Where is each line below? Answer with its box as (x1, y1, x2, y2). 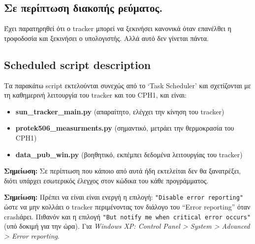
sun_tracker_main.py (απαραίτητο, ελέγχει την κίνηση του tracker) (15, 106, 224, 116)
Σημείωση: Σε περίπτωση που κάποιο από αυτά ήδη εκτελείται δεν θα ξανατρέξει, (4, 166, 241, 176)
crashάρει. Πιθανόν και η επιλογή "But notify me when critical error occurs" (4, 211, 251, 221)
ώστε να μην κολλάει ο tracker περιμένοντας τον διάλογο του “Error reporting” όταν (4, 202, 251, 211)
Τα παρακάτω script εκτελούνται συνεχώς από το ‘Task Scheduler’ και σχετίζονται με (4, 80, 251, 90)
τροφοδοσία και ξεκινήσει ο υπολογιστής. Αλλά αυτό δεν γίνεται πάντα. (4, 33, 209, 43)
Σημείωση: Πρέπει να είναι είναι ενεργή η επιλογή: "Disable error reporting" (4, 192, 244, 202)
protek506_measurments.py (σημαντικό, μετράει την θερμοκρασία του (15, 123, 234, 133)
